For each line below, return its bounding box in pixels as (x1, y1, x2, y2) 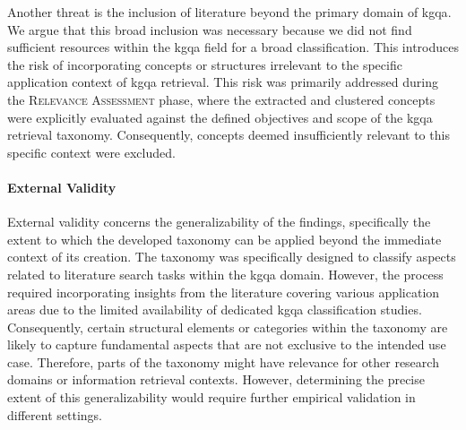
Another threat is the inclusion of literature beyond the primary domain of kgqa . (7, 3, 452, 21)
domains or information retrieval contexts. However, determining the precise (7, 370, 425, 389)
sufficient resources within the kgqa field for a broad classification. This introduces (7, 38, 459, 56)
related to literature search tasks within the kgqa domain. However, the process (7, 264, 444, 283)
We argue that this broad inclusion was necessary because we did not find (7, 20, 412, 39)
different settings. (7, 405, 102, 424)
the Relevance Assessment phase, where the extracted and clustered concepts (7, 90, 436, 108)
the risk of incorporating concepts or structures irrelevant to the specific (7, 55, 402, 73)
